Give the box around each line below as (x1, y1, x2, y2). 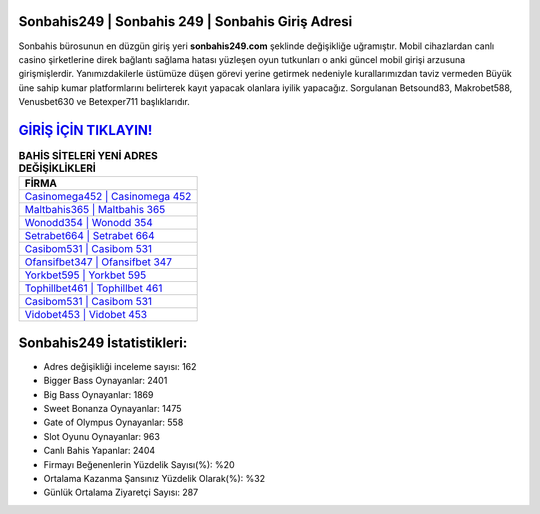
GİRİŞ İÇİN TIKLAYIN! (18, 121, 153, 139)
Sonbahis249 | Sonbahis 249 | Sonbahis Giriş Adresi (18, 13, 353, 30)
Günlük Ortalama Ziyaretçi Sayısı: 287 (43, 486, 199, 499)
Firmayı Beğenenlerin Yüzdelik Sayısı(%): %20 (43, 458, 235, 470)
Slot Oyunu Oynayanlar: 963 (43, 430, 160, 442)
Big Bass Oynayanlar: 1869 (43, 388, 154, 400)
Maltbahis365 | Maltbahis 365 (24, 203, 166, 217)
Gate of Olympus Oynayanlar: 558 (43, 416, 184, 429)
